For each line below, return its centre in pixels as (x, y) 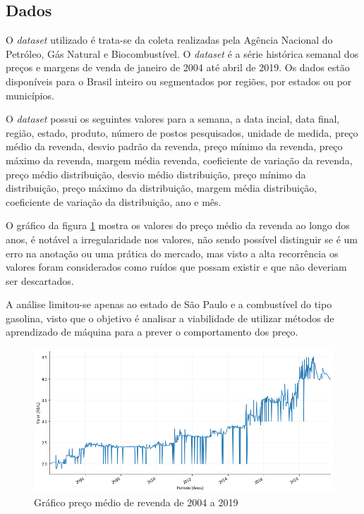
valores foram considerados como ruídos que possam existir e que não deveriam (176, 267)
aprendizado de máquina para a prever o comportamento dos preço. (152, 332)
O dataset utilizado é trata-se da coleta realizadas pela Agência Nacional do (169, 40)
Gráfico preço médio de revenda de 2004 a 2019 (136, 502)
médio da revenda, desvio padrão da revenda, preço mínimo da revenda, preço (174, 146)
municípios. (30, 95)
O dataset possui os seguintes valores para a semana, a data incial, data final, (173, 119)
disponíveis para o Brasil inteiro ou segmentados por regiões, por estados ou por (179, 81)
